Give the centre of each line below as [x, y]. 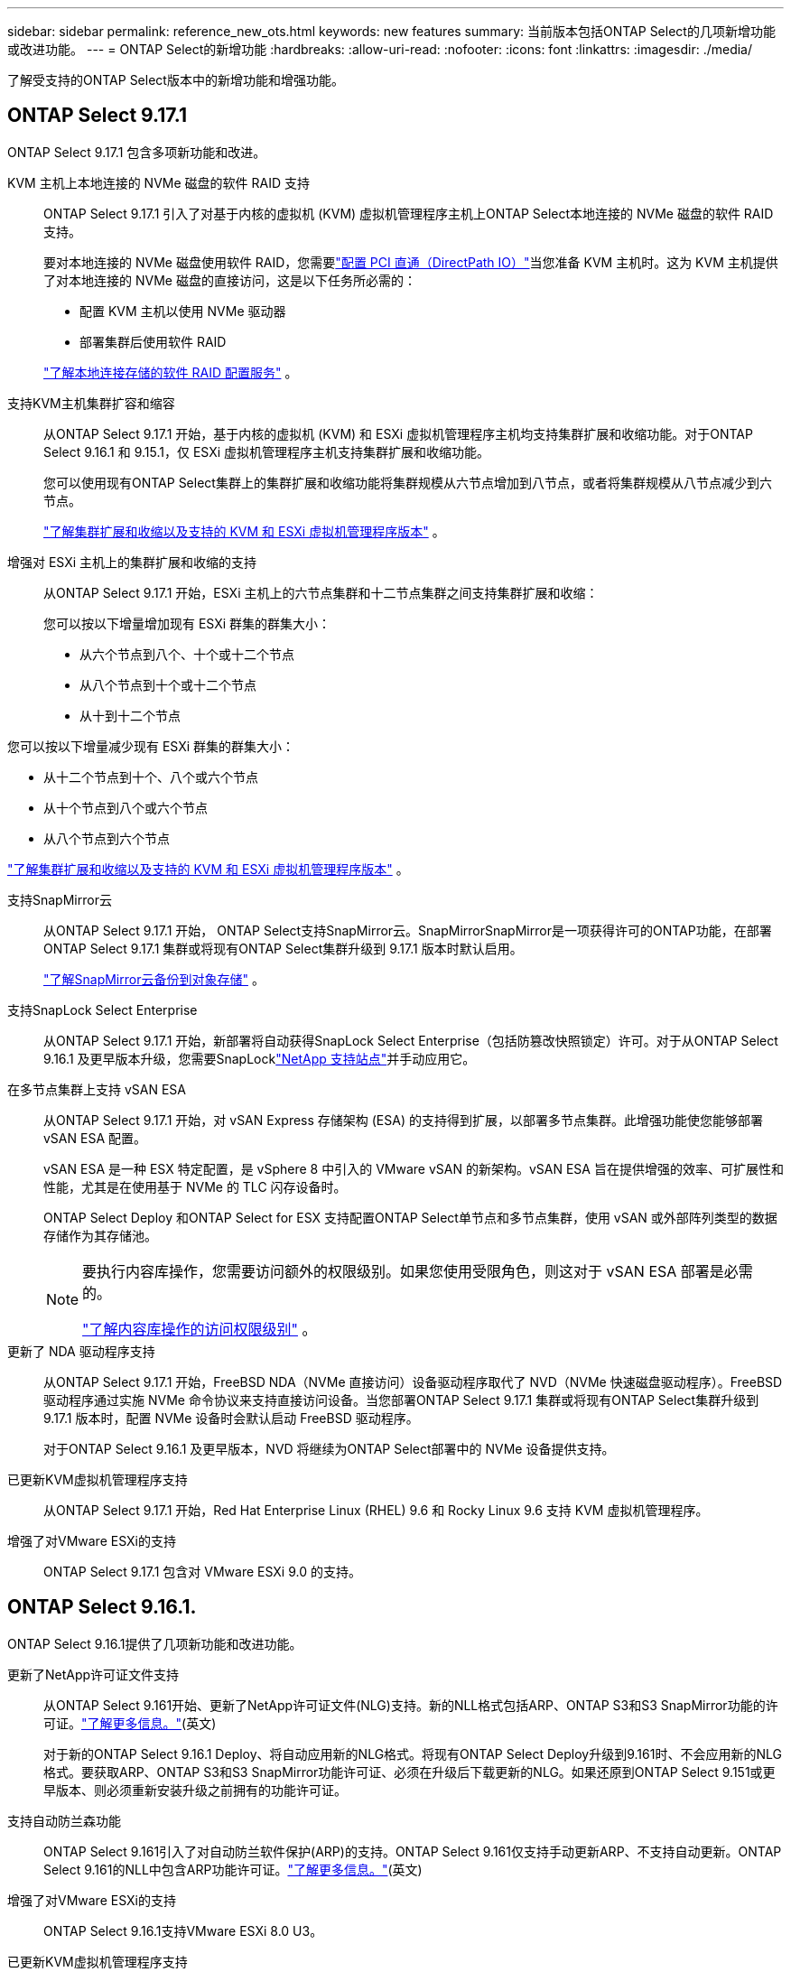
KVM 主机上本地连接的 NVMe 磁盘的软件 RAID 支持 [158, 182]
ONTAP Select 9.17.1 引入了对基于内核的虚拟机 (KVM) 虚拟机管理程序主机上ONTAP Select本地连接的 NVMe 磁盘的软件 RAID [409, 213]
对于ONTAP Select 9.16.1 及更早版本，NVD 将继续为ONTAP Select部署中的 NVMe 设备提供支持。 [329, 1448]
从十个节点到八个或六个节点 [126, 807]
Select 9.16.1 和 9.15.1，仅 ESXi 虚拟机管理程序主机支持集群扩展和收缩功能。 [267, 451]
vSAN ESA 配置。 [95, 1138]
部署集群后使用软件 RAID [153, 341]
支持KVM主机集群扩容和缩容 [91, 403]
